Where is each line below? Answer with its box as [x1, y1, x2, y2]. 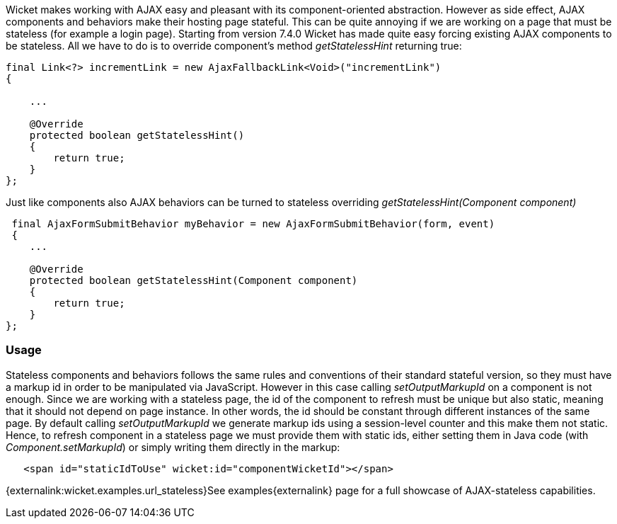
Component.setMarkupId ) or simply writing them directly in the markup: [6, 440, 340, 453]
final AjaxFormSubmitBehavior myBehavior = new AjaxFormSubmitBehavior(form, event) [11, 218, 495, 229]
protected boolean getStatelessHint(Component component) [29, 275, 358, 286]
